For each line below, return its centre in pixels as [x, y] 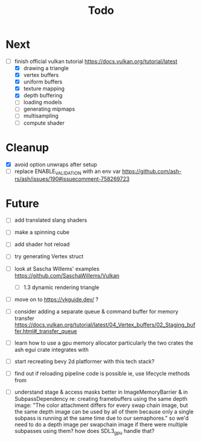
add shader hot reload [42, 244]
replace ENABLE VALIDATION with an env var [68, 172]
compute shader [44, 123]
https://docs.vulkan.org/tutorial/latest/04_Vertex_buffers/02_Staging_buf [105, 325]
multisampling [41, 116]
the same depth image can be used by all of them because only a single [104, 412]
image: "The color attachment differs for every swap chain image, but [101, 405]
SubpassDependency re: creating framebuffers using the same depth [101, 399]
